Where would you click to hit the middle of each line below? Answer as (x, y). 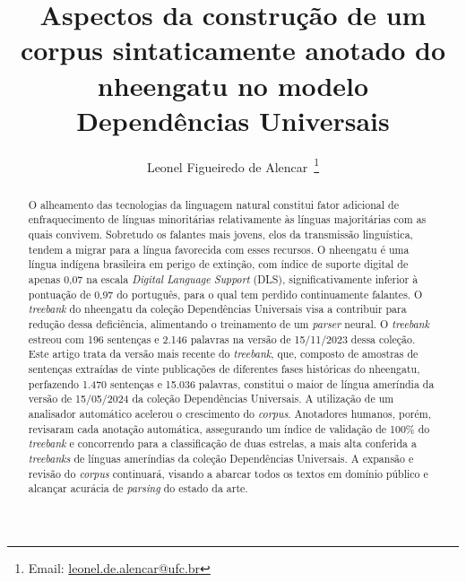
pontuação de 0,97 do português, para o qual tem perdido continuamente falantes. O (225, 294)
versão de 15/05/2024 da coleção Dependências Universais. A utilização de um (211, 399)
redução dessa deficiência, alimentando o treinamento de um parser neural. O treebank (229, 323)
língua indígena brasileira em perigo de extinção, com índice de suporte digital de (218, 264)
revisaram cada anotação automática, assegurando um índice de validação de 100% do (229, 428)
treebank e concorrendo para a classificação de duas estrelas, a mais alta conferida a (222, 443)
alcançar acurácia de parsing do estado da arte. (138, 488)
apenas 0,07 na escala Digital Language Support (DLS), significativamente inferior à (223, 279)
